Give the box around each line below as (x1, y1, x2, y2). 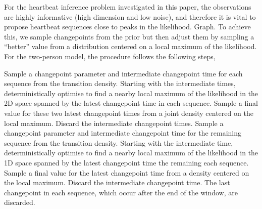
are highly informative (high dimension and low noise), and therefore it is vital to (4, 11, 256, 22)
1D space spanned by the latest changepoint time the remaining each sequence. (4, 157, 249, 168)
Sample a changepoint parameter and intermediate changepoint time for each (4, 68, 243, 78)
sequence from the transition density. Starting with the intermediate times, (4, 78, 236, 89)
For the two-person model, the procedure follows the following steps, (4, 51, 216, 61)
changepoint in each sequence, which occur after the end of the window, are (4, 187, 238, 197)
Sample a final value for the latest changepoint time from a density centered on (4, 167, 249, 178)
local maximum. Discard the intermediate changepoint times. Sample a (4, 117, 224, 128)
